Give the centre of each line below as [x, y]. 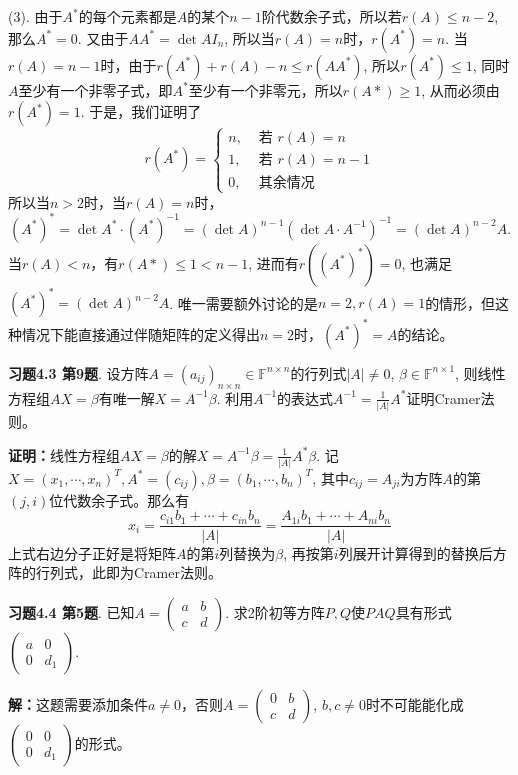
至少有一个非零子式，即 [95, 89]
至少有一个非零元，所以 [265, 89]
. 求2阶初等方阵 [275, 611]
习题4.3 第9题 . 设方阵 [78, 372]
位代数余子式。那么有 [119, 499]
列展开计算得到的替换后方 [422, 552]
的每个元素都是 [127, 16]
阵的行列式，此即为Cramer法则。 [115, 572]
